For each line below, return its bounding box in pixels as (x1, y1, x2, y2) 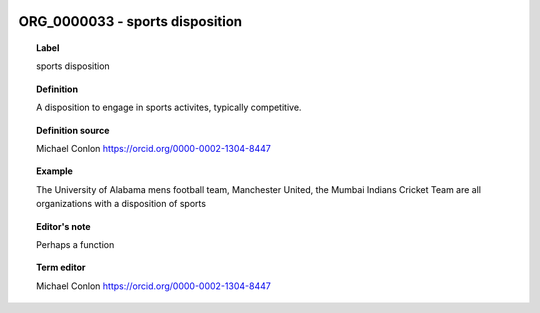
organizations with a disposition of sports (36, 198, 207, 210)
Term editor (36, 261, 86, 274)
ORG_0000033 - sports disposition (18, 13, 243, 30)
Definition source (36, 124, 110, 136)
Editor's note (36, 220, 91, 232)
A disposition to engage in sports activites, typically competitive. (36, 101, 302, 114)
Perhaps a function (36, 238, 115, 250)
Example (36, 165, 74, 177)
